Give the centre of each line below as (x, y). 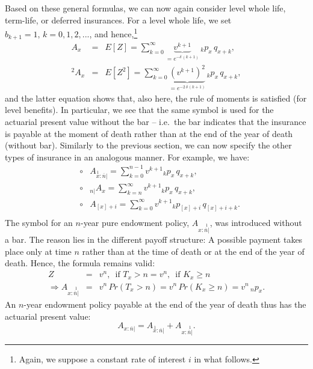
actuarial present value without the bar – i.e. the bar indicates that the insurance (156, 122)
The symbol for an (39, 223)
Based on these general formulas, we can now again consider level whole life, (145, 8)
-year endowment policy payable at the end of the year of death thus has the (165, 304)
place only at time (38, 251)
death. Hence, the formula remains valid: (80, 263)
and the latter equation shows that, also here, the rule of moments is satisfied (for (156, 98)
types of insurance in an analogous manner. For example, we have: (127, 157)
